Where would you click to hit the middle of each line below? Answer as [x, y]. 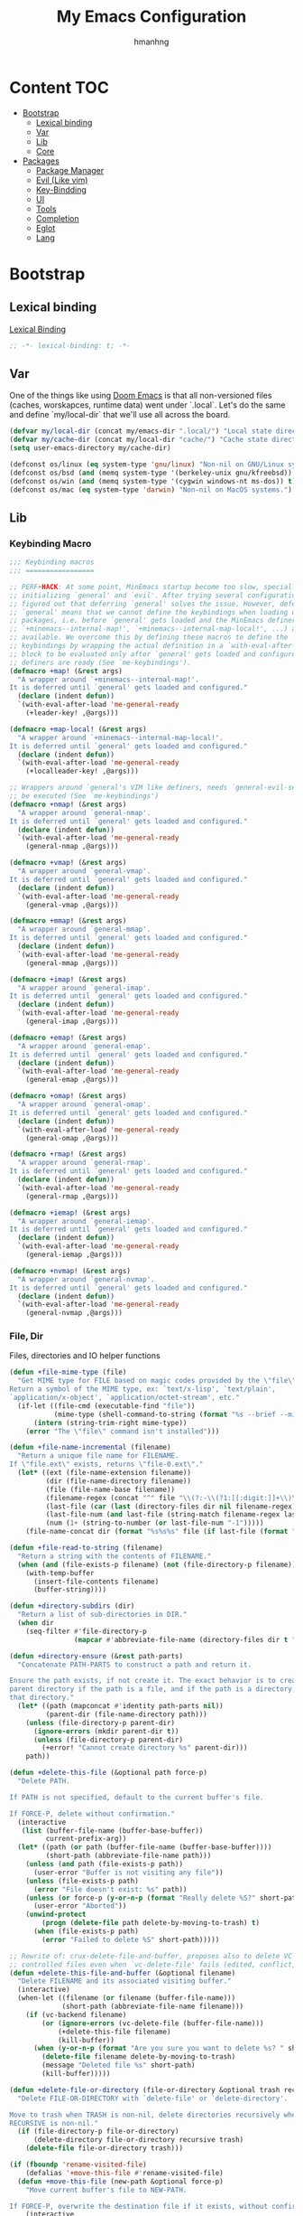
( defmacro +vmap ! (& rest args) [68, 863]
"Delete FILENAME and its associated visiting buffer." [124, 1981]
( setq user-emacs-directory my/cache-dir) [90, 448]
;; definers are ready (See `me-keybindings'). [101, 662]
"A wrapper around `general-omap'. [84, 1104]
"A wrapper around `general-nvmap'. [86, 1279]
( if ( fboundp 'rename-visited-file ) [78, 2165]
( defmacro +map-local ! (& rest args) [78, 729]
